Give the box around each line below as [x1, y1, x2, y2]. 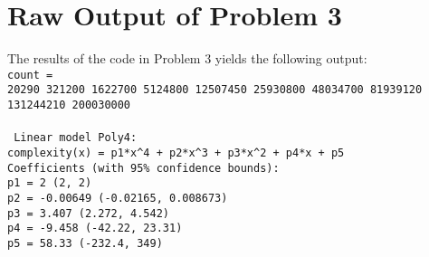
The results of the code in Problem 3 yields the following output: [7, 49, 367, 68]
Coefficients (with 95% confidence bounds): [7, 161, 280, 175]
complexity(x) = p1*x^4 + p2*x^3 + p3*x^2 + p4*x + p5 [7, 146, 345, 159]
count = [7, 68, 53, 81]
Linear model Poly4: [14, 131, 138, 145]
